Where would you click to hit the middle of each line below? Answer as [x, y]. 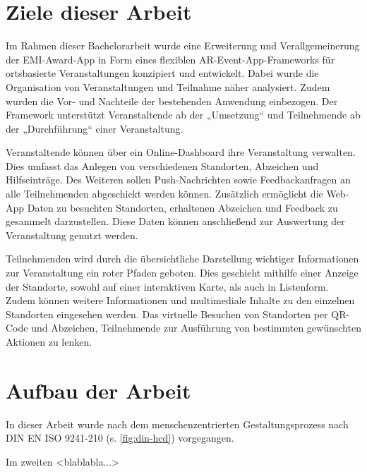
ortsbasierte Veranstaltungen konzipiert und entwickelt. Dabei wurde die [162, 73]
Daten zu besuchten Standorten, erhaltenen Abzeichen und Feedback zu [182, 207]
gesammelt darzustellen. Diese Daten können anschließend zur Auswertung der [175, 221]
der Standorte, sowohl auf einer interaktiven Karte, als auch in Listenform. [167, 286]
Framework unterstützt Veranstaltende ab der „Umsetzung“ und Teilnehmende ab [183, 115]
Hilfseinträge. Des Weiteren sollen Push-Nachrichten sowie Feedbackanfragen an [178, 180]
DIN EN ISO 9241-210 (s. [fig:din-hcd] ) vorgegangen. [120, 438]
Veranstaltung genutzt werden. [72, 235]
